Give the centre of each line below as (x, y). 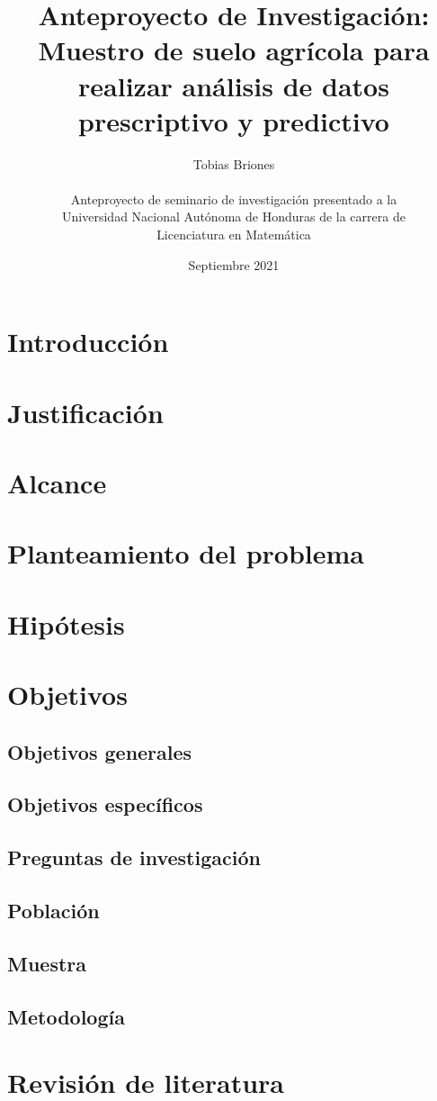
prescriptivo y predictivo (234, 120)
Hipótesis (66, 623)
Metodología (66, 1016)
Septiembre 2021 (234, 264)
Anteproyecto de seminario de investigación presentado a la (234, 199)
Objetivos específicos (105, 804)
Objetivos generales (100, 751)
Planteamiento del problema (186, 553)
